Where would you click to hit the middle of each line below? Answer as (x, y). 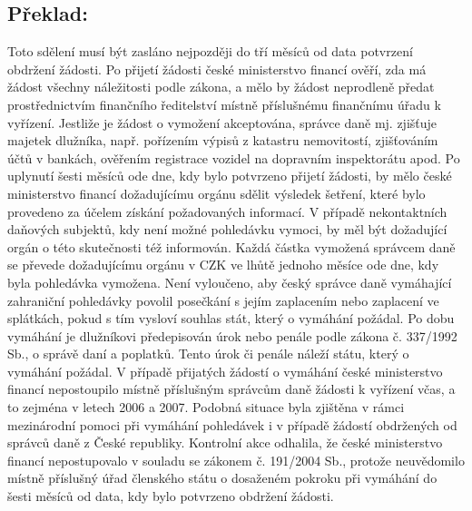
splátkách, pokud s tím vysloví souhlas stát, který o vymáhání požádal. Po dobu (231, 318)
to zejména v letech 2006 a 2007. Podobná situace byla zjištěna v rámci (206, 407)
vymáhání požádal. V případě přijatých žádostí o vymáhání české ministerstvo (225, 371)
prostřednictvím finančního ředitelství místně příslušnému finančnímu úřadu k (224, 104)
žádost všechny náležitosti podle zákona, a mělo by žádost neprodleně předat (221, 87)
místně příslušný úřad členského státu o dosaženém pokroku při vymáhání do (222, 478)
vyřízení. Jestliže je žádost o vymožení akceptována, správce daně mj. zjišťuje (222, 122)
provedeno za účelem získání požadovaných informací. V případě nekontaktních (227, 211)
